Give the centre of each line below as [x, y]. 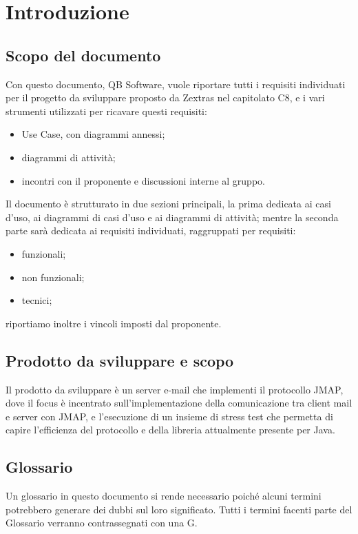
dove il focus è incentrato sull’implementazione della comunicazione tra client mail [179, 403]
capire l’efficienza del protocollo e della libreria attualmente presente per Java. [170, 430]
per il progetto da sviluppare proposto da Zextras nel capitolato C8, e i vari [165, 97]
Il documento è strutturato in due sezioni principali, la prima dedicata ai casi [168, 204]
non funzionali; [53, 277]
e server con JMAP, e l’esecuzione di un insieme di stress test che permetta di [169, 416]
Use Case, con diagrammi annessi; [93, 134]
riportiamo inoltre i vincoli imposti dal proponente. [114, 323]
